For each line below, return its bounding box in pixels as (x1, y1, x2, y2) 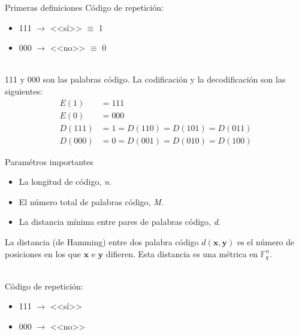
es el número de (237, 236, 295, 248)
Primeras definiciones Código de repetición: (5, 1, 164, 13)
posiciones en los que (5, 247, 81, 260)
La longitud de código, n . (19, 175, 111, 188)
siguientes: (5, 84, 43, 97)
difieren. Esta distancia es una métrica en (105, 247, 258, 260)
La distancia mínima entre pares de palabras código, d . (19, 215, 221, 228)
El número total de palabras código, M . (19, 195, 164, 208)
